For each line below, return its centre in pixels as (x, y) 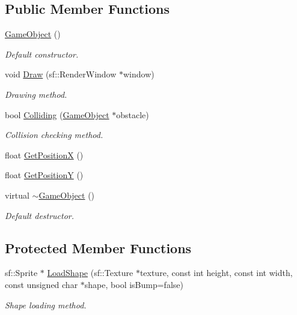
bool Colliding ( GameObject (57, 114)
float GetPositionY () (44, 175)
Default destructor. (40, 215)
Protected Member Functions (98, 247)
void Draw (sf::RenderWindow (61, 74)
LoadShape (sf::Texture (90, 273)
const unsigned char (41, 284)
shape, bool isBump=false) (134, 284)
